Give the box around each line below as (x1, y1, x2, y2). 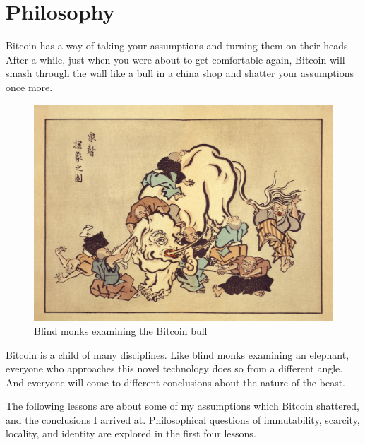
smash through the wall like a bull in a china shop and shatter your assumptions (6, 66, 354, 81)
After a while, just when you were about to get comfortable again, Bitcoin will (6, 52, 345, 66)
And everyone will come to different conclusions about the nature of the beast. (6, 374, 345, 389)
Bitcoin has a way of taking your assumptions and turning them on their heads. (6, 38, 351, 53)
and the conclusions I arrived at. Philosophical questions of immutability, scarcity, (6, 412, 360, 427)
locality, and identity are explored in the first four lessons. (6, 426, 256, 441)
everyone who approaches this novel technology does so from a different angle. (6, 361, 343, 376)
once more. (6, 79, 53, 94)
